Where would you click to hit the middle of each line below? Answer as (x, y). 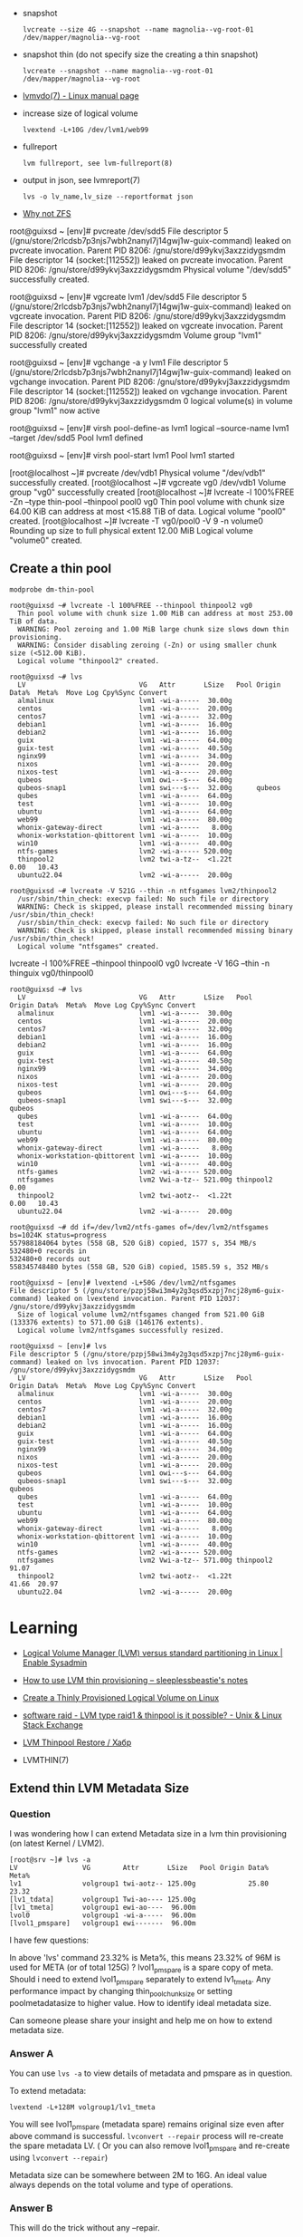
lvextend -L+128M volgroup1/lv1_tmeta (82, 2107)
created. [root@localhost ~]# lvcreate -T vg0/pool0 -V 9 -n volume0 (137, 521)
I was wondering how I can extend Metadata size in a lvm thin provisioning (148, 1834)
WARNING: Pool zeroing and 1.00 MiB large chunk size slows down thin (153, 629)
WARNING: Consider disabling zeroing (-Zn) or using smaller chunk (147, 645)
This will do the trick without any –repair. (85, 2228)
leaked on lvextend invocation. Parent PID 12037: (143, 1298)
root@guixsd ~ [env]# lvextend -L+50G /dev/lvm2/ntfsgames (123, 1282)
